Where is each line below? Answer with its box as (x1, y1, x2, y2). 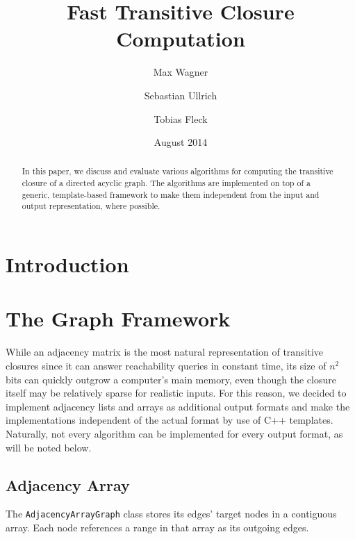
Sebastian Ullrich (144, 88, 217, 102)
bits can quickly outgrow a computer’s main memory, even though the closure (6, 372, 336, 386)
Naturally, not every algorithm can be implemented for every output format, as (6, 426, 343, 440)
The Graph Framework (6, 304, 231, 333)
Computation (116, 24, 245, 53)
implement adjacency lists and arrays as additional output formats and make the (6, 399, 350, 413)
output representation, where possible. (22, 200, 160, 212)
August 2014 (154, 135, 208, 149)
